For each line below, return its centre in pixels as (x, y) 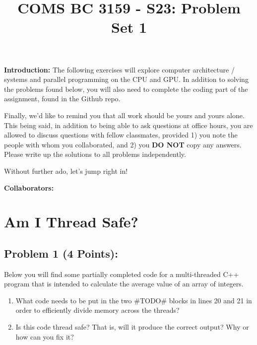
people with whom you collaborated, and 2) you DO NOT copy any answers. (123, 144)
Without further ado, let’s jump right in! (66, 171)
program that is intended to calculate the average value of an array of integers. (124, 284)
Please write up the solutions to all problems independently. (95, 154)
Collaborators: (29, 187)
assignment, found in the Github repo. (62, 99)
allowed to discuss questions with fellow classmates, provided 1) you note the (121, 135)
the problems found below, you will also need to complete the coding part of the (126, 89)
